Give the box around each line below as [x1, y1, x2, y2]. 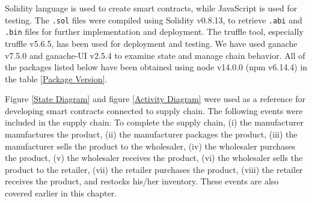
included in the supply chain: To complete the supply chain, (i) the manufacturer [5, 116, 304, 129]
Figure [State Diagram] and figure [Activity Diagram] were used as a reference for [5, 92, 305, 105]
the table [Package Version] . [5, 72, 108, 85]
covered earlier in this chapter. [5, 187, 117, 199]
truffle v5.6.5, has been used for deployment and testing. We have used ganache [5, 37, 298, 49]
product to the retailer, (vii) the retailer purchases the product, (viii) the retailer [5, 163, 303, 175]
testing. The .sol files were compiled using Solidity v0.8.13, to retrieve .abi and [5, 13, 302, 26]
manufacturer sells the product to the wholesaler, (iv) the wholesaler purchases [5, 139, 296, 152]
